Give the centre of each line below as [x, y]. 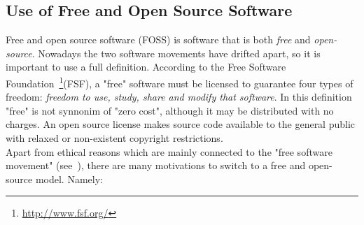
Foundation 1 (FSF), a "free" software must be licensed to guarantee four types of [180, 82]
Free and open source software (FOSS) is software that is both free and [158, 39]
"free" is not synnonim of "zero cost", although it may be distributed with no [170, 110]
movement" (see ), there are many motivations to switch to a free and [156, 165]
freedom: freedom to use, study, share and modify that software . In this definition [179, 97]
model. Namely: [69, 179]
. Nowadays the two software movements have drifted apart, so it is [176, 53]
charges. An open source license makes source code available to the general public [181, 124]
